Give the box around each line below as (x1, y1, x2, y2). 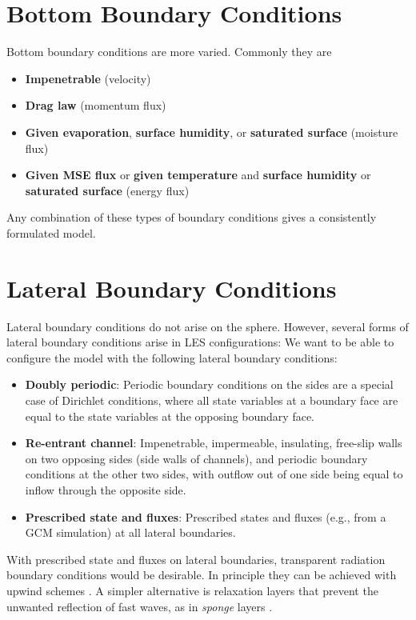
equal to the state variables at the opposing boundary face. (25, 407, 315, 424)
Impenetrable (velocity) (25, 70, 151, 86)
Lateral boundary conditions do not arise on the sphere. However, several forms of (6, 318, 409, 334)
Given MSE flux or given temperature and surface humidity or (25, 166, 371, 183)
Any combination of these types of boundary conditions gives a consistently (6, 209, 377, 226)
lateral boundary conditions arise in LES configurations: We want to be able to (6, 334, 394, 350)
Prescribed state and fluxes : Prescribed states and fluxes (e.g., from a (25, 508, 386, 525)
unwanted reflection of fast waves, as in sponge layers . (6, 598, 273, 614)
